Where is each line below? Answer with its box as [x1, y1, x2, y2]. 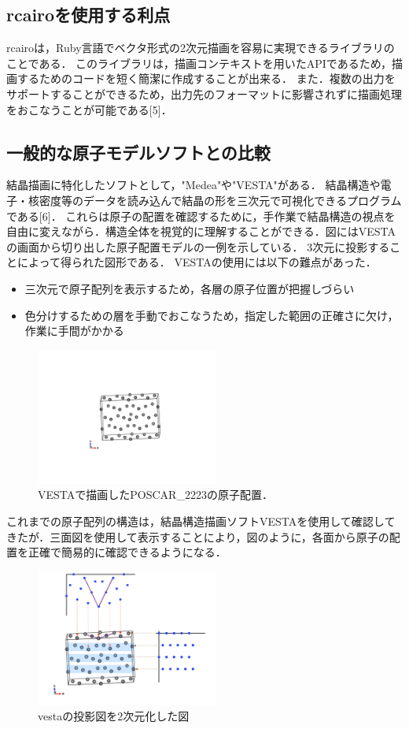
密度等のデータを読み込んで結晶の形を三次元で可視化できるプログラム [39, 192, 402, 208]
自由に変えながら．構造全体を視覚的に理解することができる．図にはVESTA [6, 223, 396, 240]
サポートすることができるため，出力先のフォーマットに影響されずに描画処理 [6, 85, 403, 102]
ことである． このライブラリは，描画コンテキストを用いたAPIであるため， [6, 54, 392, 71]
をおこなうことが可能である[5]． [6, 101, 172, 117]
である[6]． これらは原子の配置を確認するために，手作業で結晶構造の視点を [6, 207, 396, 224]
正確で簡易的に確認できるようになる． [28, 544, 227, 560]
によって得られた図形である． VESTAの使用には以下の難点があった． [17, 254, 377, 270]
